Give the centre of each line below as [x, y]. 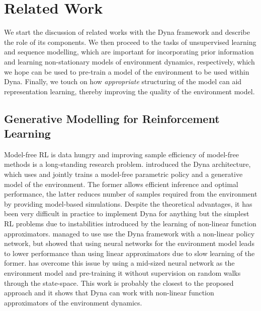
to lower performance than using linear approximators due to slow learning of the [129, 253]
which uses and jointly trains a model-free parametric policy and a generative [123, 174]
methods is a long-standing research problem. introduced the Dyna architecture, [127, 164]
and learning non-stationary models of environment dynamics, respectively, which [129, 61]
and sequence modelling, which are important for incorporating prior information [129, 52]
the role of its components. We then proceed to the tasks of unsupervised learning [130, 42]
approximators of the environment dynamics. [73, 302]
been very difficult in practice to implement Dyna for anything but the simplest [127, 213]
